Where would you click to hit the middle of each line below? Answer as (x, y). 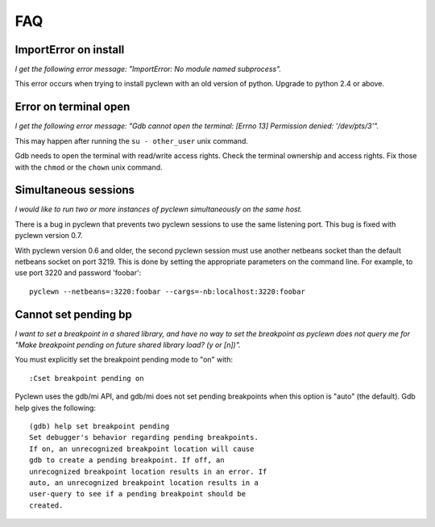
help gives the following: (56, 408)
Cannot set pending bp (73, 314)
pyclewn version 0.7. (49, 236)
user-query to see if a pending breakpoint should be (137, 494)
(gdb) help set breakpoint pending (99, 427)
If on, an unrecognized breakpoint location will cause (142, 449)
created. (46, 505)
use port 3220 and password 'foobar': (78, 273)
